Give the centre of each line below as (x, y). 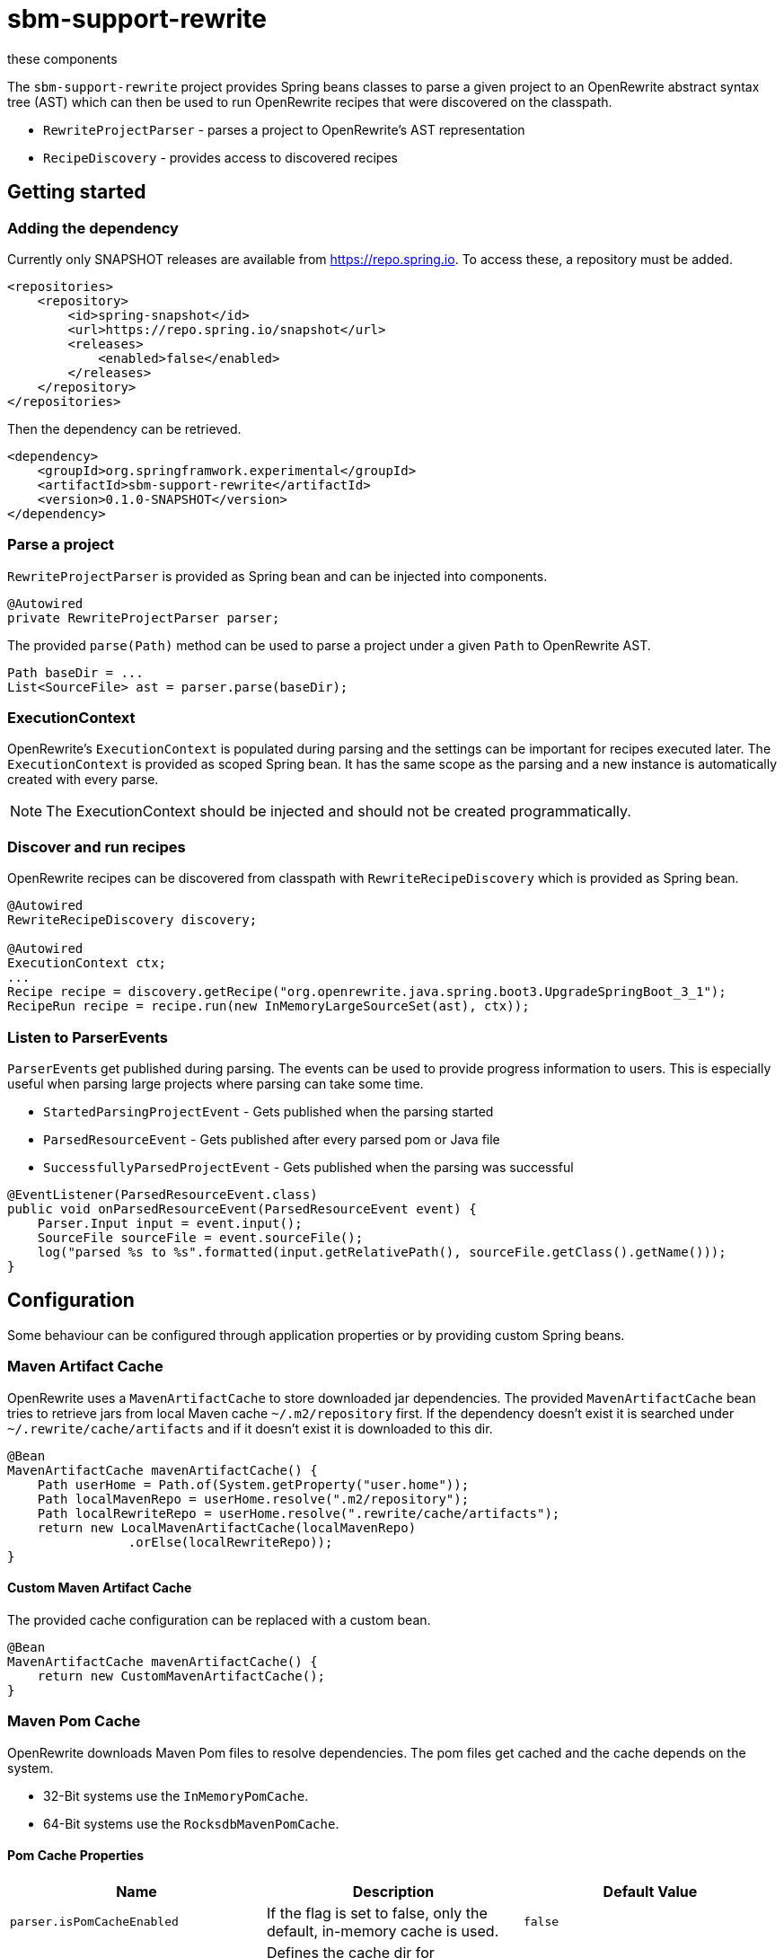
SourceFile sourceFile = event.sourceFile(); (200, 1237)
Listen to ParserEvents (88, 1037)
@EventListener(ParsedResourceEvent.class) (163, 1194)
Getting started (77, 192)
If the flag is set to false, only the (377, 1913)
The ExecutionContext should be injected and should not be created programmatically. (339, 811)
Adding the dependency (93, 228)
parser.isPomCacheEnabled (94, 1922)
